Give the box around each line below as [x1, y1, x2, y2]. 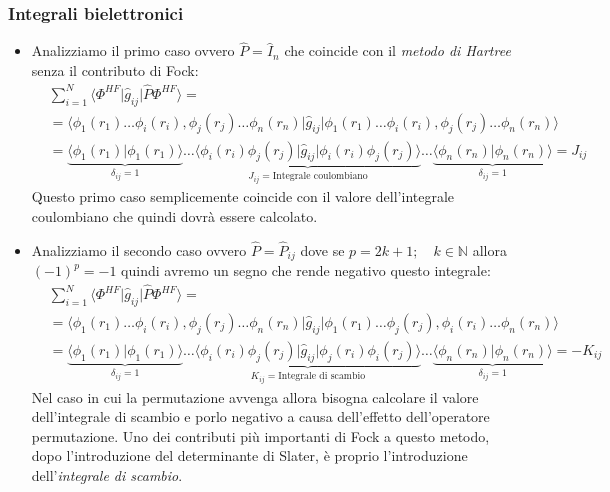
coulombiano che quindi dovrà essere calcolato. [31, 206, 318, 226]
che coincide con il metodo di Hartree [284, 40, 511, 61]
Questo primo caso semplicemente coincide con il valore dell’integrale [31, 186, 455, 207]
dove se [300, 239, 345, 260]
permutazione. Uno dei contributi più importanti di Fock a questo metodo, [31, 425, 490, 446]
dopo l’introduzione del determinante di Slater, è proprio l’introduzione [31, 445, 468, 466]
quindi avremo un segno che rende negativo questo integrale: [121, 260, 491, 281]
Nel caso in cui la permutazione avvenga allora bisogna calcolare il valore [31, 386, 479, 407]
